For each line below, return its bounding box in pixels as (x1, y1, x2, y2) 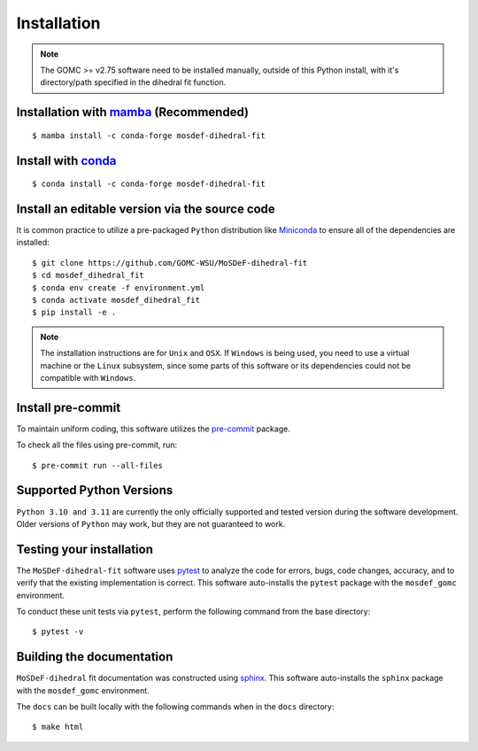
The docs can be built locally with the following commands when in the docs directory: (16, 701, 335, 712)
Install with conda (16, 153, 117, 168)
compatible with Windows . (40, 372, 136, 383)
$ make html (32, 722, 84, 732)
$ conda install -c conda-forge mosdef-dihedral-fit (32, 179, 266, 190)
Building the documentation (16, 649, 173, 664)
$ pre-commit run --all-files (32, 461, 164, 470)
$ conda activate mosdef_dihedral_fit (32, 295, 201, 305)
